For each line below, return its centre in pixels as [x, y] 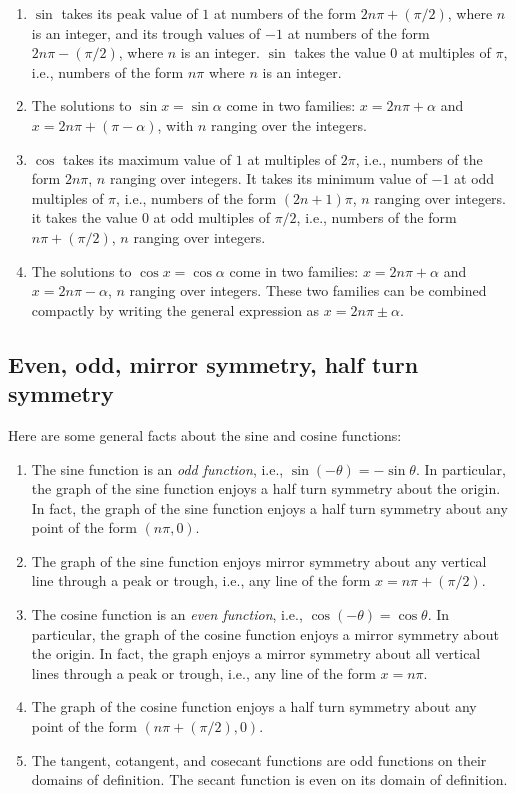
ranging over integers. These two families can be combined [308, 290]
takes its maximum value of [147, 158]
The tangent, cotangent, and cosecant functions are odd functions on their [259, 759]
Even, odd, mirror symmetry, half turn [213, 363]
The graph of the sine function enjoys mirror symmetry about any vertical [259, 560]
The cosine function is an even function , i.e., [167, 614]
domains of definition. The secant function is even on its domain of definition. [269, 779]
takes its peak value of [129, 13]
